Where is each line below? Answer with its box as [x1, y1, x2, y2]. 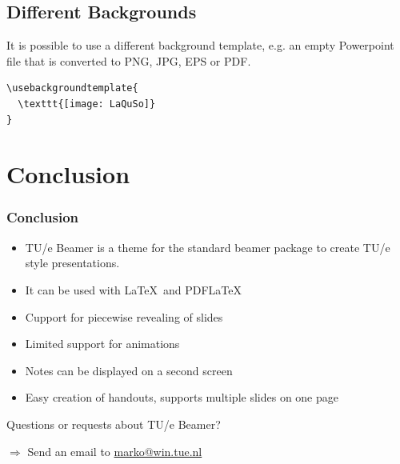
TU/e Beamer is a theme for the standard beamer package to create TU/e [25, 238, 390, 255]
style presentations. [25, 254, 120, 271]
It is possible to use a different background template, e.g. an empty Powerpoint [6, 37, 394, 54]
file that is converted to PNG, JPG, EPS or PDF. [6, 52, 251, 69]
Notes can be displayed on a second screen [25, 362, 233, 378]
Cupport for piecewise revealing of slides [25, 308, 223, 325]
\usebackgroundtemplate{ [6, 82, 138, 94]
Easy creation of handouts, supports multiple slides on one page [25, 389, 338, 406]
